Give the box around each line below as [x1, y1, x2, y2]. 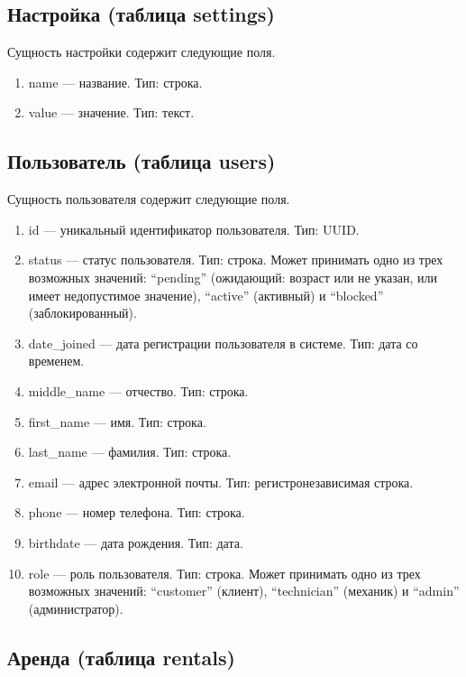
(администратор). [28, 598, 123, 617]
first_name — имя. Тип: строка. [28, 412, 206, 431]
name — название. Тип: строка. [28, 72, 203, 91]
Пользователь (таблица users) [7, 147, 276, 175]
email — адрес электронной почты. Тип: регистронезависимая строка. [28, 472, 414, 491]
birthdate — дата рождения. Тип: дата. [28, 533, 243, 552]
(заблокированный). [28, 303, 137, 322]
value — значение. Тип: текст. [28, 103, 195, 122]
